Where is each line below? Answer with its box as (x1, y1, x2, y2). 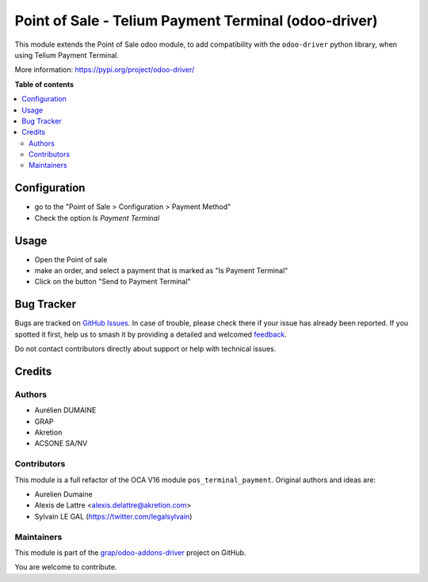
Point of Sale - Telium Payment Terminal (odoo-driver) (14, 12, 378, 29)
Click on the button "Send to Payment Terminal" (34, 277, 191, 287)
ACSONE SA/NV (34, 439, 88, 448)
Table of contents (14, 79, 75, 89)
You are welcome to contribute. (14, 562, 117, 572)
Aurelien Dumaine (34, 489, 93, 499)
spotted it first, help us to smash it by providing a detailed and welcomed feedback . (14, 329, 287, 339)
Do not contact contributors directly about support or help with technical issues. (14, 344, 277, 354)
